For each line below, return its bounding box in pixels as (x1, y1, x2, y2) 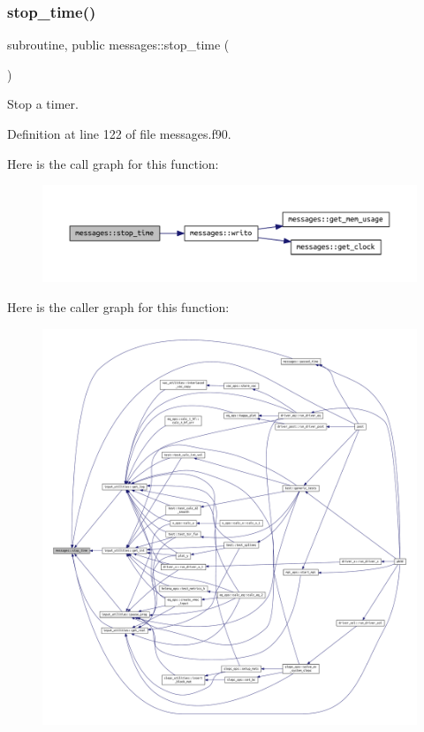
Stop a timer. (7, 95, 79, 113)
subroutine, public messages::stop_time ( (7, 35, 230, 54)
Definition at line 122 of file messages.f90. (7, 125, 231, 142)
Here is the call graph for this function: (7, 154, 219, 172)
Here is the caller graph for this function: (7, 297, 230, 316)
